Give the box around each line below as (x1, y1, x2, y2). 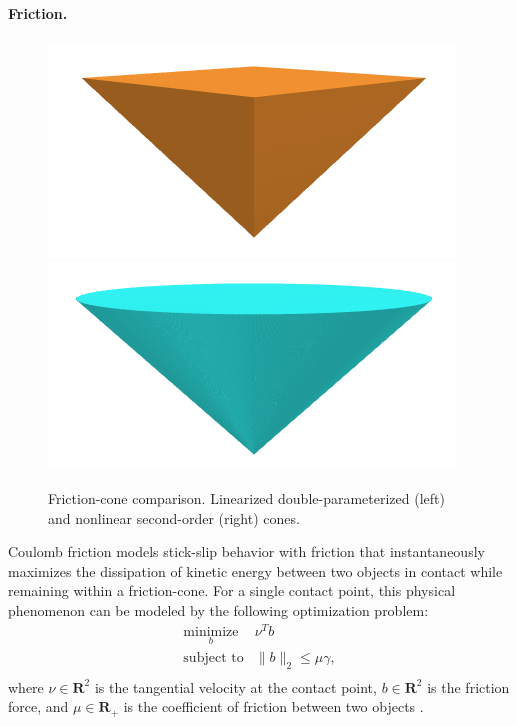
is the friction (427, 676, 510, 697)
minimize (183, 624, 239, 639)
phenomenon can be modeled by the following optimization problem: (8, 599, 429, 620)
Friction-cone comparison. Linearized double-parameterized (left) (48, 487, 445, 508)
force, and (8, 696, 69, 717)
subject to (183, 650, 244, 665)
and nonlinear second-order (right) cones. (48, 507, 300, 528)
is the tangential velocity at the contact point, (94, 676, 377, 697)
